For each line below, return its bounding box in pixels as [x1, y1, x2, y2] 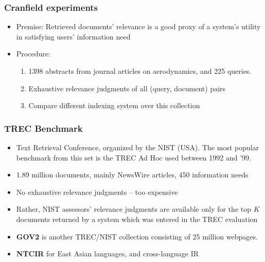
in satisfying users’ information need [16, 31, 131, 42]
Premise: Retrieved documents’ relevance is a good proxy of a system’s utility [16, 21, 261, 32]
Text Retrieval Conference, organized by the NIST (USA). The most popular [16, 142, 259, 152]
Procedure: [16, 48, 50, 59]
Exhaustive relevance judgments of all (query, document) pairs [28, 83, 226, 93]
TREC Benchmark [4, 122, 83, 134]
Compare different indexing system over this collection [28, 100, 200, 111]
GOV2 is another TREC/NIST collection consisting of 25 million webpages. [16, 231, 258, 241]
